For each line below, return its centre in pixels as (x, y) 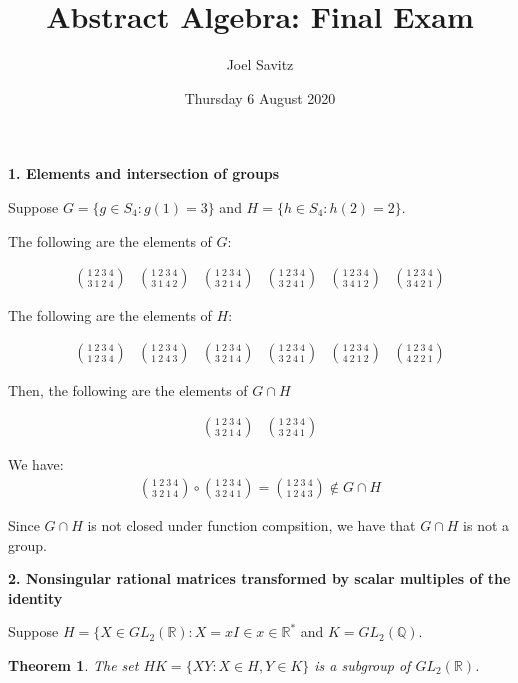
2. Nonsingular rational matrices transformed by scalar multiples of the (259, 578)
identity (35, 597)
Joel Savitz (260, 64)
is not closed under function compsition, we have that (251, 525)
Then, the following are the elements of (128, 389)
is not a (486, 525)
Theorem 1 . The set (73, 664)
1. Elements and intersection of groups (144, 173)
